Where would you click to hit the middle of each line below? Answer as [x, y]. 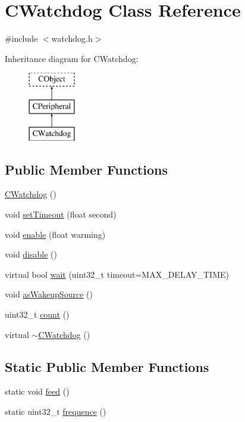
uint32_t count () [37, 314]
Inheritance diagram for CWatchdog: [72, 58]
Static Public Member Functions [107, 366]
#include [21, 38]
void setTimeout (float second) [61, 214]
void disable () [31, 254]
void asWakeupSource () [49, 294]
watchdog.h [72, 38]
